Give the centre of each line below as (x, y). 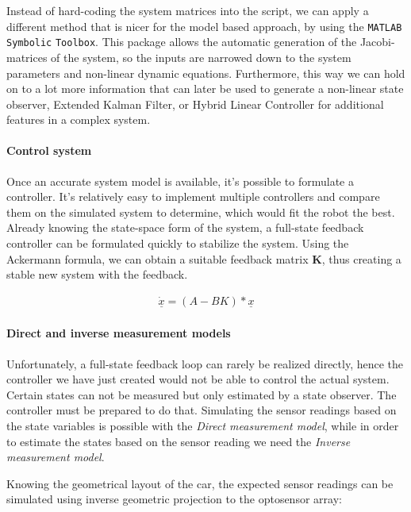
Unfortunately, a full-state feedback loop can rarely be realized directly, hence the (205, 363)
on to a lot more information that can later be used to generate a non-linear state (205, 89)
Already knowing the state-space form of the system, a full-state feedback (185, 227)
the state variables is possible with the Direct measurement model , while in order (203, 426)
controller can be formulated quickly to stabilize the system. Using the (178, 243)
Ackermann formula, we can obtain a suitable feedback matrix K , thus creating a (204, 258)
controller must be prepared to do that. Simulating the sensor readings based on (202, 410)
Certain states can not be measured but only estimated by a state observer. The (202, 394)
